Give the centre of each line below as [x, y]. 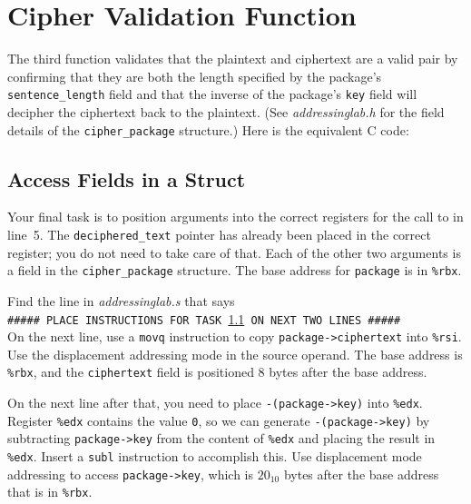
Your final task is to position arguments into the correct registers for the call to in [235, 217]
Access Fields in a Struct [127, 178]
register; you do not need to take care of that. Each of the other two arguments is [234, 252]
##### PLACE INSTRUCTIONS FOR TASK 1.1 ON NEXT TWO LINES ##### [204, 318]
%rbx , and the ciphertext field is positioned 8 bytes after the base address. [217, 372]
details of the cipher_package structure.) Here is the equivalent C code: [208, 129]
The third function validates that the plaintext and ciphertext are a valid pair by [233, 59]
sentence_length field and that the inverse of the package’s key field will [212, 94]
